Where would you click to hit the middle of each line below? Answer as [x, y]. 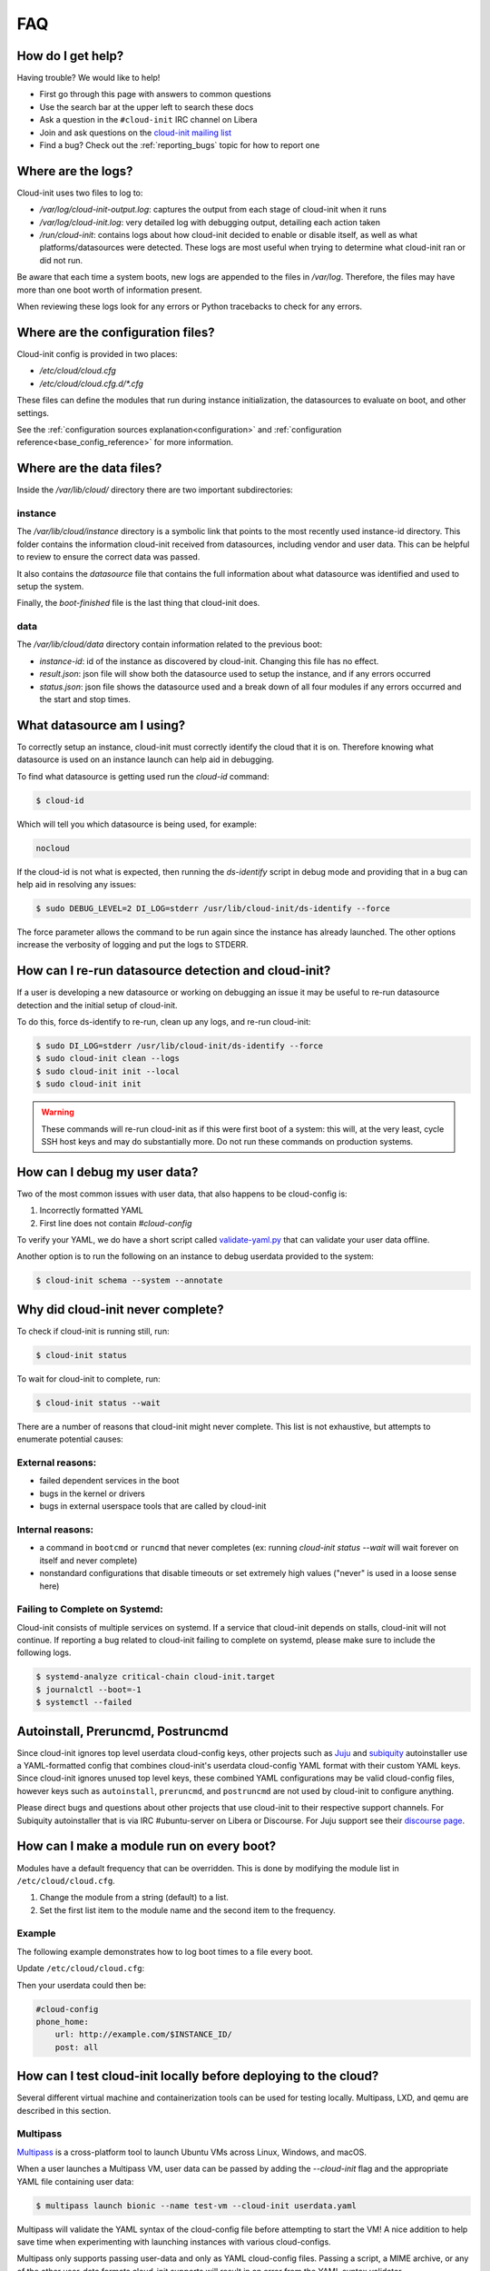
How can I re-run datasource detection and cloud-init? [174, 971]
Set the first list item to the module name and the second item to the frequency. [187, 1910]
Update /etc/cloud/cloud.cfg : [81, 1969]
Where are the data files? [89, 468]
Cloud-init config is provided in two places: [97, 353]
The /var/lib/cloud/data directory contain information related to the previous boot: [169, 644]
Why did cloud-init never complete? [120, 1309]
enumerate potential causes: [70, 1439]
